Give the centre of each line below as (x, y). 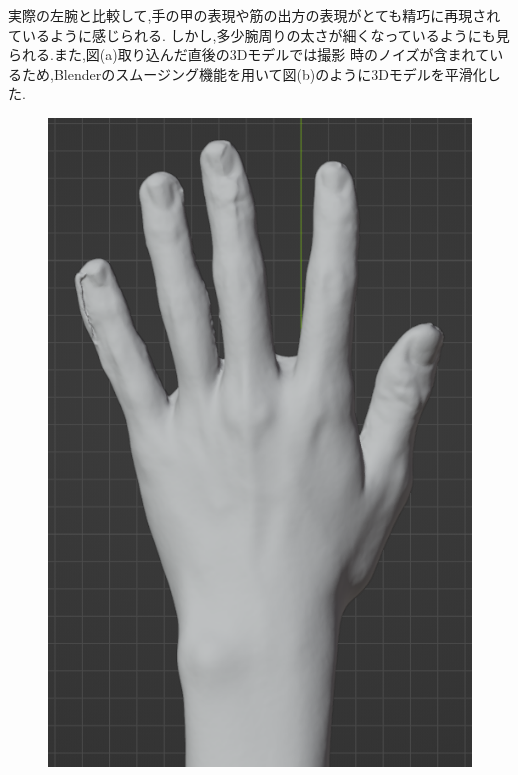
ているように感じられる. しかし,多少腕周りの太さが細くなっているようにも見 (259, 34)
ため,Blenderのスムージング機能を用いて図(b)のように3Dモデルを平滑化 (254, 73)
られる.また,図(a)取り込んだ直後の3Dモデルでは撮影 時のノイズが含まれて (249, 54)
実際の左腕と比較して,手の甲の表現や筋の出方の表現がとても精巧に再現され (254, 15)
